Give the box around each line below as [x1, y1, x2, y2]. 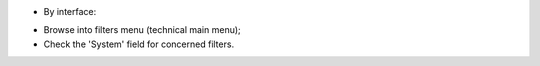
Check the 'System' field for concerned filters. [43, 38, 235, 50]
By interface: [43, 6, 97, 17]
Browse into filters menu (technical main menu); [43, 24, 242, 36]
